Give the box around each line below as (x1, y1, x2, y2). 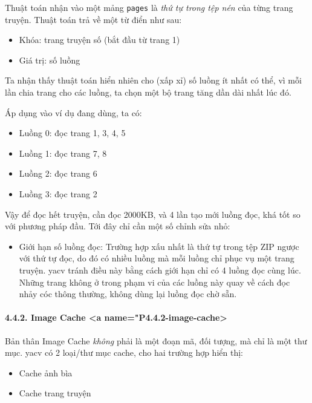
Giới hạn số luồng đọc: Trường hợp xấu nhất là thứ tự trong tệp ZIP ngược (19, 240, 299, 252)
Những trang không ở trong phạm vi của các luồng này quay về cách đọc (19, 275, 290, 288)
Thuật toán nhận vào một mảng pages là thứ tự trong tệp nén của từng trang (5, 1, 293, 13)
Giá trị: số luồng (19, 53, 80, 66)
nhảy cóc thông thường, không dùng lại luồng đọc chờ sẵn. (19, 287, 237, 300)
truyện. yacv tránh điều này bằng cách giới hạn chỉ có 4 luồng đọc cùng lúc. (19, 263, 301, 276)
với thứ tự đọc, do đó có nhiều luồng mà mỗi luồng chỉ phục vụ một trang (19, 252, 294, 264)
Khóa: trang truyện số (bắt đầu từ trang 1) (19, 33, 180, 46)
